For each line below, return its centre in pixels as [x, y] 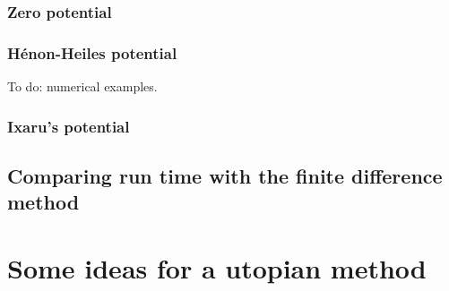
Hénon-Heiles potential [92, 52]
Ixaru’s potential [69, 126]
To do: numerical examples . [82, 86]
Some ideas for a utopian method [217, 267]
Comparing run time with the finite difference [225, 175]
